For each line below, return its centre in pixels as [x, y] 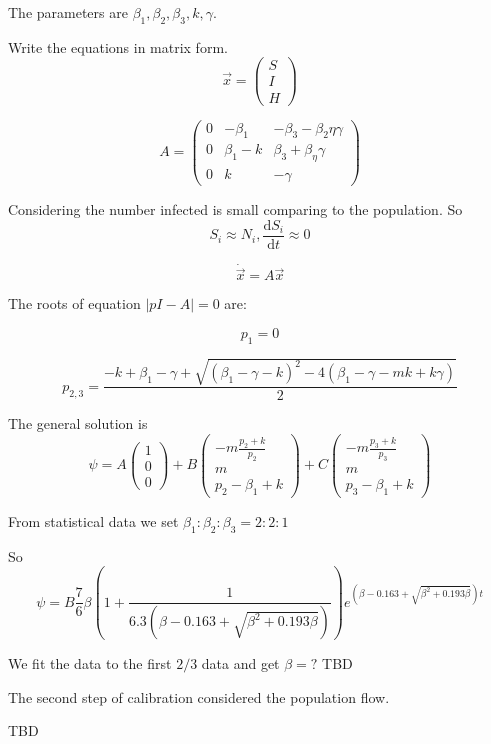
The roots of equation [74, 303]
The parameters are [68, 12]
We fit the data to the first [90, 663]
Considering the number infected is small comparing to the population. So [235, 209]
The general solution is [78, 423]
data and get [240, 663]
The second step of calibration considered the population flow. [199, 696]
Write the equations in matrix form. [118, 46]
